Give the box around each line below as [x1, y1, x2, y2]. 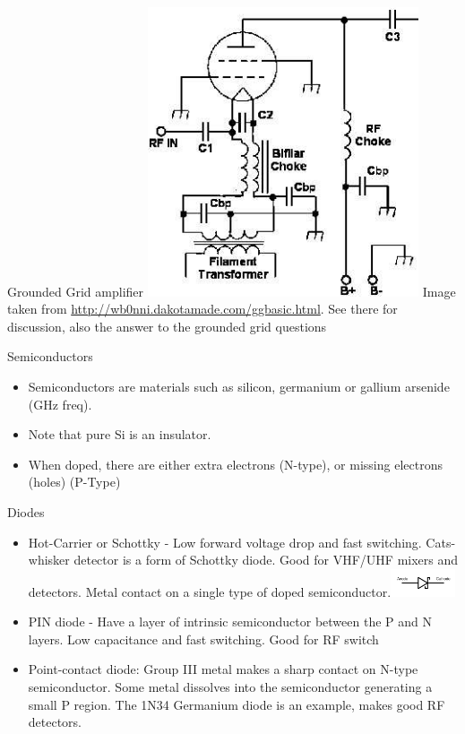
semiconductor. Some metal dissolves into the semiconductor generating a [28, 677, 433, 695]
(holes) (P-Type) [28, 472, 121, 491]
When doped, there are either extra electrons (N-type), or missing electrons [28, 454, 443, 473]
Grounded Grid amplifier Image [7, 281, 456, 300]
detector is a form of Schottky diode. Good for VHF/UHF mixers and [73, 550, 459, 569]
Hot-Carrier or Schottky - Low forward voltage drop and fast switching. [28, 532, 422, 551]
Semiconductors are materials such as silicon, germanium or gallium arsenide [28, 376, 450, 395]
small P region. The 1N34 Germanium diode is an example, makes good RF [28, 695, 445, 713]
